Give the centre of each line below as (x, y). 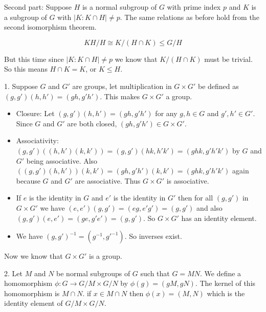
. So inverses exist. (153, 236)
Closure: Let (35, 113)
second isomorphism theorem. (50, 27)
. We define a (220, 273)
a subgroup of (26, 17)
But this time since (34, 59)
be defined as (218, 86)
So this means (26, 69)
